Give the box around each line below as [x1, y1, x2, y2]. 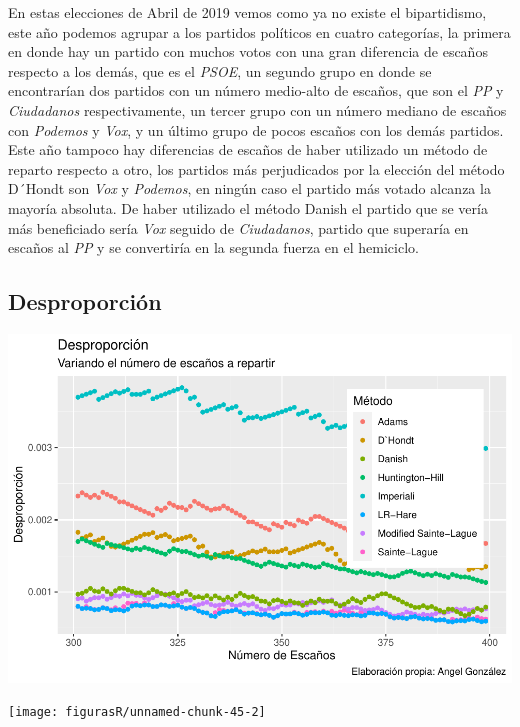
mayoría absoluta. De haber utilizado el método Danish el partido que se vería [8, 197, 488, 218]
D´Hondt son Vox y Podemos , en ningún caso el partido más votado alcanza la [8, 178, 491, 199]
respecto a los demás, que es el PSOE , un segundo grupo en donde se [8, 60, 432, 81]
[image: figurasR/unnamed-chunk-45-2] [8, 705, 266, 720]
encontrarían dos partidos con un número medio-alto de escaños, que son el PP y [8, 80, 504, 101]
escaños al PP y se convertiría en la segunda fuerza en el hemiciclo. [8, 237, 419, 258]
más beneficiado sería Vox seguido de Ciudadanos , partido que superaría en [8, 217, 469, 238]
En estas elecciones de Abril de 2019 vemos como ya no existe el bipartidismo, [8, 2, 487, 22]
